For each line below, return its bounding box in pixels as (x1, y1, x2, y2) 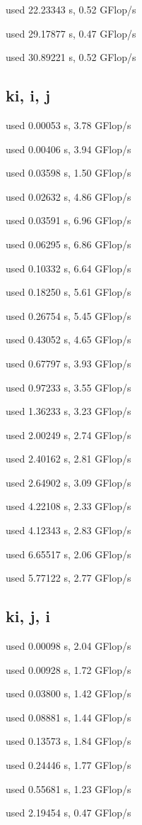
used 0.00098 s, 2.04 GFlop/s (6, 638, 131, 653)
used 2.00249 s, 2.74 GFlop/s (6, 427, 131, 442)
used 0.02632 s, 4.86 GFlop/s (6, 189, 131, 204)
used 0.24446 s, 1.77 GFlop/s (6, 758, 131, 773)
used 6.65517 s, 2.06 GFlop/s (6, 546, 131, 561)
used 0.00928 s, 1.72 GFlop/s (6, 662, 131, 677)
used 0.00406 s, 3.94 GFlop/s (6, 141, 131, 156)
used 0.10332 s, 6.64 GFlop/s (6, 260, 131, 275)
